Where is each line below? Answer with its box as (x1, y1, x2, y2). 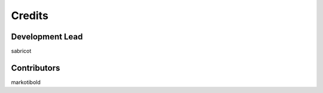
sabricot (11, 48, 32, 55)
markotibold (11, 78, 41, 86)
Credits (11, 9, 49, 22)
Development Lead (11, 32, 83, 42)
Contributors (11, 63, 60, 73)
